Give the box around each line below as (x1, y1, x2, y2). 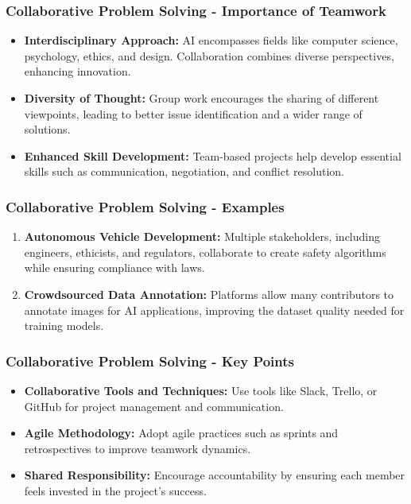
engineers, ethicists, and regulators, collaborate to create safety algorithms (24, 243, 386, 260)
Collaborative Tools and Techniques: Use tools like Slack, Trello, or (24, 382, 378, 398)
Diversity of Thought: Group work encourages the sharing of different (24, 90, 379, 106)
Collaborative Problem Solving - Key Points (6, 351, 295, 370)
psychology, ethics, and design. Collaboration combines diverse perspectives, (24, 47, 394, 64)
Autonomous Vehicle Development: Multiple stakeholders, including (24, 228, 381, 245)
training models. (24, 317, 104, 334)
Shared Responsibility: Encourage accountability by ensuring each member (24, 467, 405, 483)
